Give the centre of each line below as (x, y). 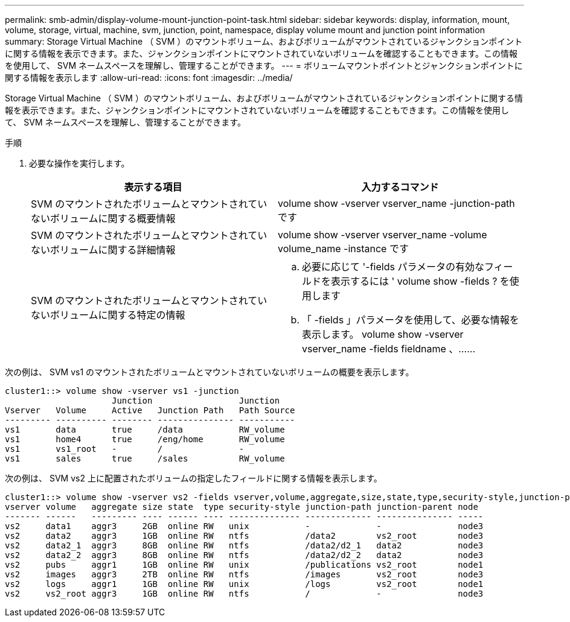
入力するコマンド (400, 187)
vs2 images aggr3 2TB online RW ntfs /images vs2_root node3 (244, 574)
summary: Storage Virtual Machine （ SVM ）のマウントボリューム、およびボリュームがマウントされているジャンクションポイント (264, 41)
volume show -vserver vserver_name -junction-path (396, 203)
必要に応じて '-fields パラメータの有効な (393, 267)
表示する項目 (153, 187)
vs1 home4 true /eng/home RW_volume (145, 439)
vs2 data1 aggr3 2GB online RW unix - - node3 (244, 526)
